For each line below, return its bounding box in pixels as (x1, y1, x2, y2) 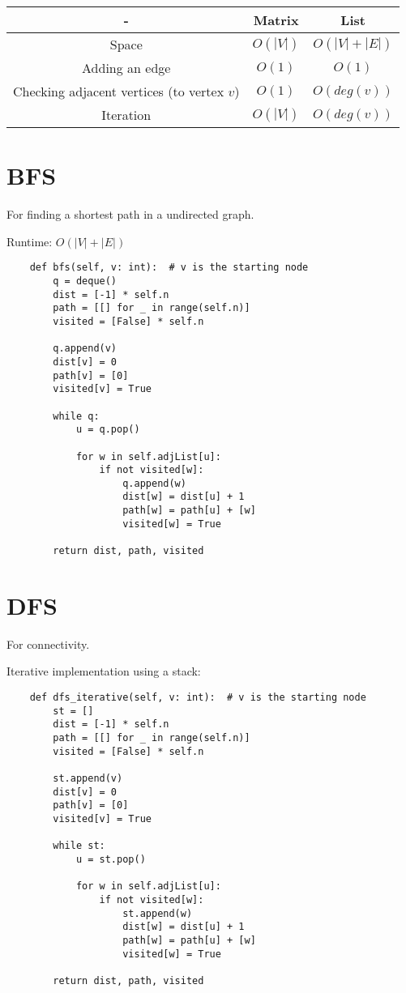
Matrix (253, 11, 299, 29)
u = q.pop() (75, 424, 140, 436)
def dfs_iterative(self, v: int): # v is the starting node (29, 692, 366, 704)
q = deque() (53, 275, 118, 287)
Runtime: (6, 232, 53, 249)
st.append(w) (122, 907, 193, 919)
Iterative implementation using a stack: (6, 663, 201, 680)
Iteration (101, 105, 152, 124)
